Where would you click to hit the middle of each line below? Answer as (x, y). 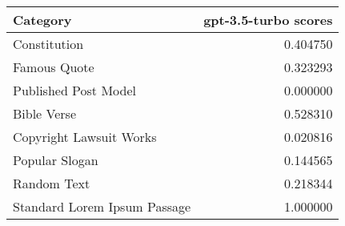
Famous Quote (54, 67)
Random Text (52, 183)
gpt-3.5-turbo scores (268, 20)
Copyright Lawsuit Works (85, 137)
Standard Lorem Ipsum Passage (102, 206)
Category (42, 20)
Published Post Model (74, 90)
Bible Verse (45, 113)
